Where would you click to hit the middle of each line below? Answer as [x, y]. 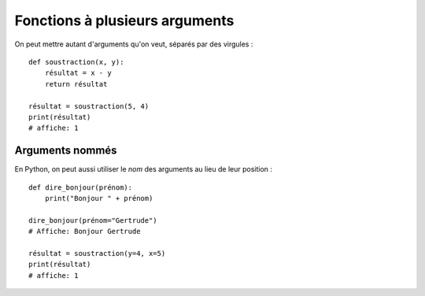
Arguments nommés [66, 151]
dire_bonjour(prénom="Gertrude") [93, 220]
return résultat [76, 84]
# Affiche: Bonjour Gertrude [85, 231]
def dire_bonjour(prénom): [81, 187]
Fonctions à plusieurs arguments [124, 20]
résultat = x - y [78, 73]
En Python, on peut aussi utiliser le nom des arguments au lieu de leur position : [144, 169]
